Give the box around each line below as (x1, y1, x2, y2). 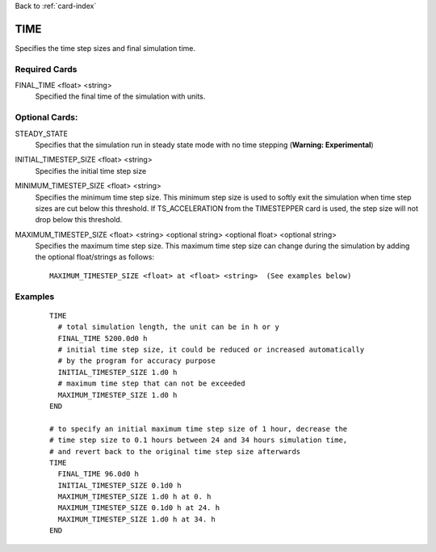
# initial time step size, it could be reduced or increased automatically (57, 345, 365, 354)
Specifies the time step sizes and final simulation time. (15, 43, 196, 53)
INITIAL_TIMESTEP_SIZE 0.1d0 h (57, 481, 182, 490)
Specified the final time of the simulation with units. (35, 91, 206, 101)
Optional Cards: (15, 112, 78, 123)
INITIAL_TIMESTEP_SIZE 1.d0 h (57, 368, 178, 377)
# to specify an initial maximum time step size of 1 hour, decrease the (49, 424, 348, 433)
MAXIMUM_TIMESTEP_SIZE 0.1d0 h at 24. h (57, 504, 220, 512)
